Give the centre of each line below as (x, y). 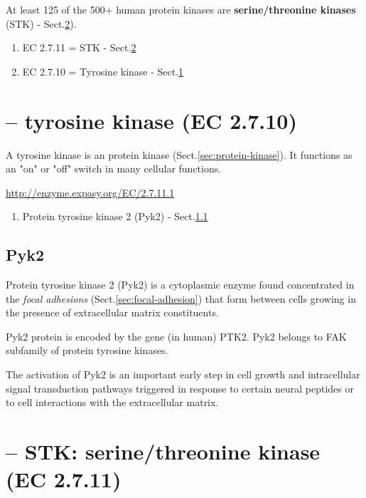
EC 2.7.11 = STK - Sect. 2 (79, 47)
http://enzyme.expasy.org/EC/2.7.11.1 (90, 192)
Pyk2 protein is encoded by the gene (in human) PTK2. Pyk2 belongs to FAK (176, 336)
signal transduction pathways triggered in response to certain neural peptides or (180, 388)
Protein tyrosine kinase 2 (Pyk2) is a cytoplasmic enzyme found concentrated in (180, 285)
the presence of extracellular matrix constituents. (112, 312)
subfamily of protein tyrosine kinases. (87, 350)
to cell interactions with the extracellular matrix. (112, 402)
